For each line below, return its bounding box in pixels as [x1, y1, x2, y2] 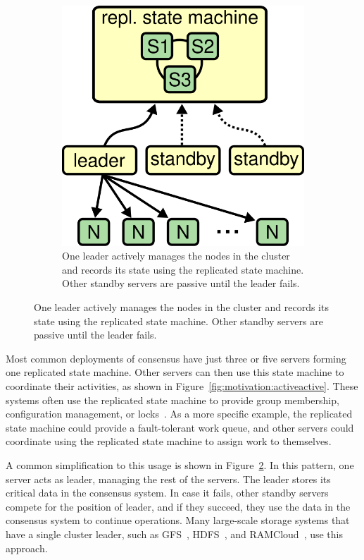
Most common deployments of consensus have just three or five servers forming [6, 351, 346, 365]
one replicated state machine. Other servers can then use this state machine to [6, 365, 344, 379]
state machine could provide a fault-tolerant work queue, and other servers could [6, 420, 354, 434]
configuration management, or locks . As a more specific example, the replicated [6, 406, 353, 421]
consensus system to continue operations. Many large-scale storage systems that [6, 513, 350, 528]
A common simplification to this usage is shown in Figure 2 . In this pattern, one [6, 457, 354, 472]
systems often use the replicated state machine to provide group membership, [6, 392, 339, 407]
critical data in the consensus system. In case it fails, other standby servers [6, 485, 329, 500]
